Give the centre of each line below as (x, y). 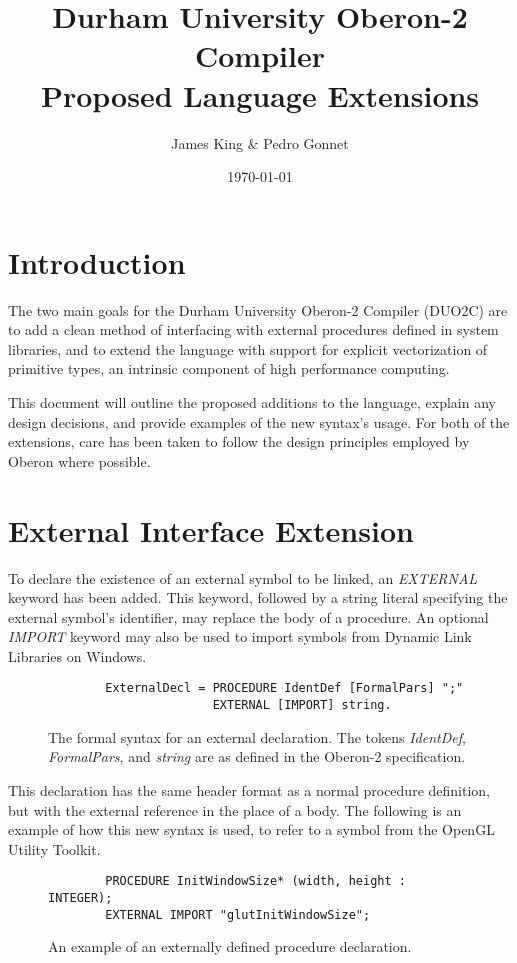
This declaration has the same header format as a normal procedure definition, (249, 789)
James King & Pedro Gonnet (260, 142)
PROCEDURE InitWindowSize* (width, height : (255, 881)
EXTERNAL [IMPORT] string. (302, 705)
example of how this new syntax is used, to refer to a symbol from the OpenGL (251, 829)
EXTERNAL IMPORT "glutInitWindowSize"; (238, 914)
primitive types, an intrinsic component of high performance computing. (229, 368)
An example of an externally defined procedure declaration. (230, 946)
